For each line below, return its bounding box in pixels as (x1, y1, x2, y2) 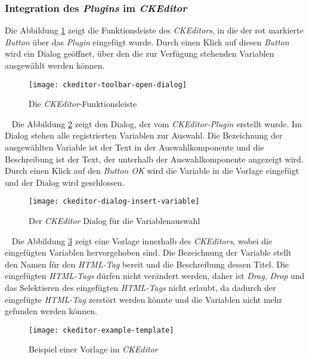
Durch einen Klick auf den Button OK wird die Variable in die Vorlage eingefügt (5, 164, 299, 177)
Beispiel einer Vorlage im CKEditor (29, 343, 158, 355)
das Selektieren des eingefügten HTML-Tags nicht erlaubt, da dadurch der (5, 281, 276, 294)
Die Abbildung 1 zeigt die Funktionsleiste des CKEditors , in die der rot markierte (5, 24, 304, 36)
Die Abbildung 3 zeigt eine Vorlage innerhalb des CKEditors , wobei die (11, 234, 273, 247)
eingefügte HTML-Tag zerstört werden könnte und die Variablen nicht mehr (5, 293, 283, 305)
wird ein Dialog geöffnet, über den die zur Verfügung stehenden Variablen (5, 47, 274, 60)
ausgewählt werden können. (5, 59, 105, 71)
